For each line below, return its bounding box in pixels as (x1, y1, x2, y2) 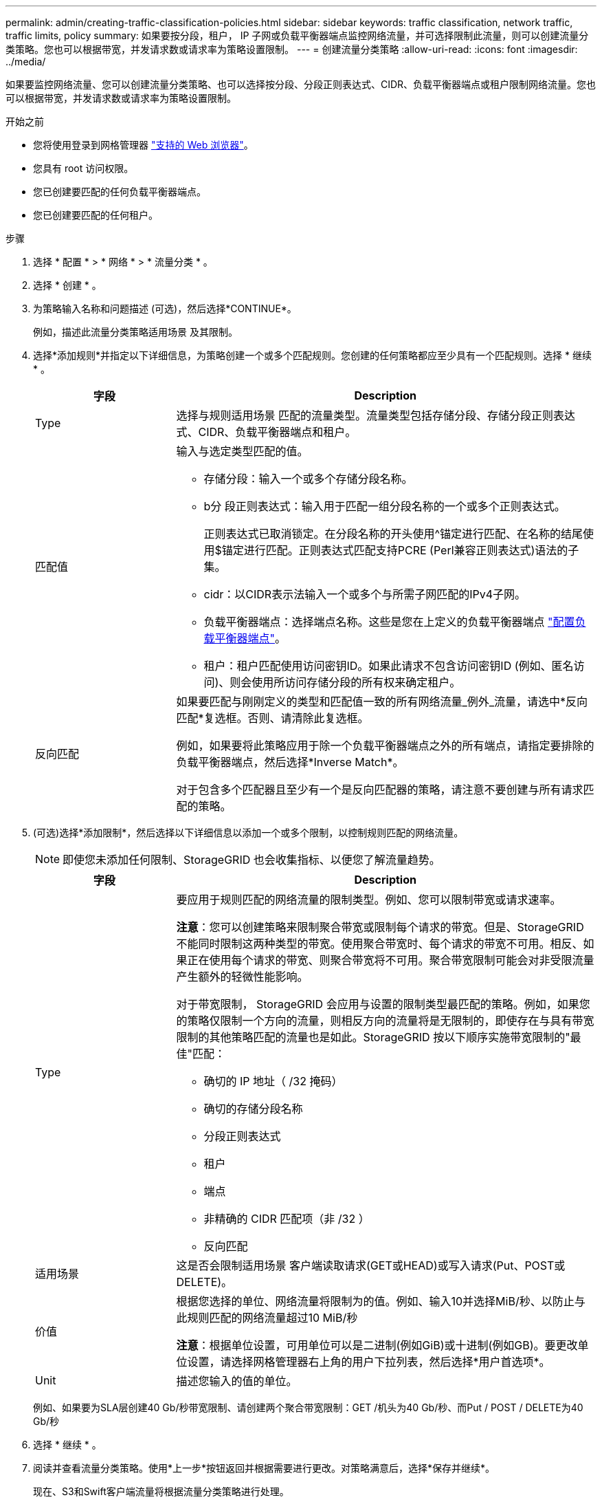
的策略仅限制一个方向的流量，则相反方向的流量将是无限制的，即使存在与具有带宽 (176, 1014, 594, 1027)
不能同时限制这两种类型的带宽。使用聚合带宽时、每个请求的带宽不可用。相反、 (176, 937, 583, 950)
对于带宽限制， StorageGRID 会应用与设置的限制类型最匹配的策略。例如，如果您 (176, 997, 590, 1011)
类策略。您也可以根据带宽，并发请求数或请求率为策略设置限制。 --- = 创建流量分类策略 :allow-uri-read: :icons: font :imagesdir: (5, 43, 578, 55)
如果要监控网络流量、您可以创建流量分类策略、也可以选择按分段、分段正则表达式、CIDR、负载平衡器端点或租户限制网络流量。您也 (5, 78, 597, 90)
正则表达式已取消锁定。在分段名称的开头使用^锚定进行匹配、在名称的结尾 (203, 527, 583, 541)
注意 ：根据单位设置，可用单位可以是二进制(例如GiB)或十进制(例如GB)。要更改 (176, 1338, 578, 1352)
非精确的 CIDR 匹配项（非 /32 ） (203, 1212, 370, 1226)
